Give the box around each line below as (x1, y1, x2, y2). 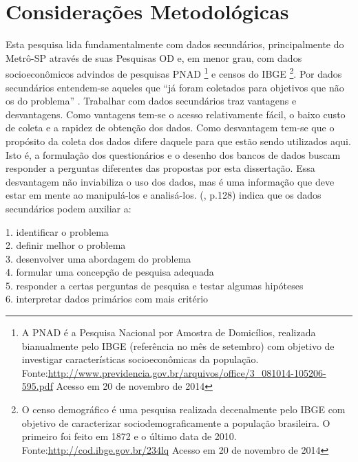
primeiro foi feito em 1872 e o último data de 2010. (21, 429, 237, 443)
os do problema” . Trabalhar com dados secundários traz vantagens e (6, 93, 297, 108)
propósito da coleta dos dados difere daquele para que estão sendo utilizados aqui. (6, 133, 351, 148)
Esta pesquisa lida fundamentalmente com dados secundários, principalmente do (6, 37, 344, 52)
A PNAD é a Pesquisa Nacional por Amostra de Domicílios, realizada (21, 325, 316, 340)
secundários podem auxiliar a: (6, 201, 131, 215)
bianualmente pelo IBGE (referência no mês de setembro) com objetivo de (21, 338, 335, 353)
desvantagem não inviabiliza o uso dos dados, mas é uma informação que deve (6, 174, 335, 188)
